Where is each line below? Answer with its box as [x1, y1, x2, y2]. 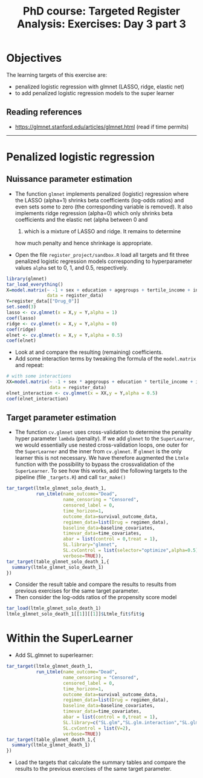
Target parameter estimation [6, 413, 117, 423]
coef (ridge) [6, 326, 36, 333]
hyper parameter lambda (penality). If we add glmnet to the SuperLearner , [14, 435, 195, 442]
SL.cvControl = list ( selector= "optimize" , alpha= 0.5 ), [63, 547, 201, 554]
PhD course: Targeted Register [23, 4, 180, 18]
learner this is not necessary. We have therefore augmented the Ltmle [14, 454, 189, 462]
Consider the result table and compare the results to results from [14, 580, 177, 588]
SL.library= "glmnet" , [63, 542, 118, 548]
